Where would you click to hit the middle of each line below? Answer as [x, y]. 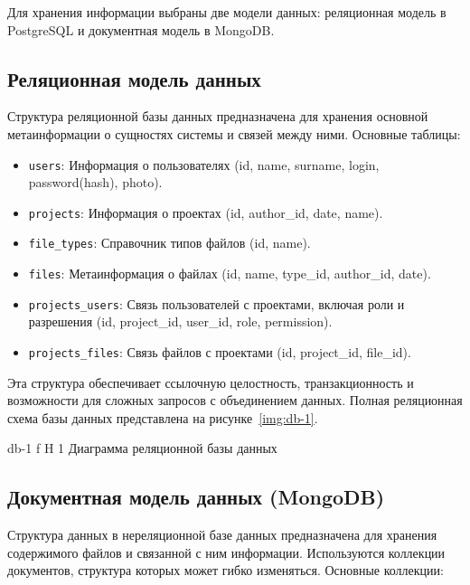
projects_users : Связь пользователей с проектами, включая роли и [216, 303]
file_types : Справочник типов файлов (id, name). [169, 243]
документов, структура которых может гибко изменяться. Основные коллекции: [226, 570]
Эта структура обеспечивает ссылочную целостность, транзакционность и [211, 382]
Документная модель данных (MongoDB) [196, 497]
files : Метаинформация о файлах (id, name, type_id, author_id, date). [230, 274]
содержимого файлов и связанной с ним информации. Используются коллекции [226, 552]
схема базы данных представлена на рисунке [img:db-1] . [163, 417]
